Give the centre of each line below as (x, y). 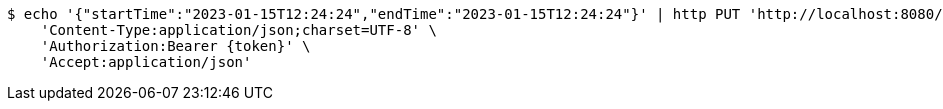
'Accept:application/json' (146, 62)
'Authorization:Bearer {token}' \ (175, 46)
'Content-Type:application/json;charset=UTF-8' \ (238, 30)
